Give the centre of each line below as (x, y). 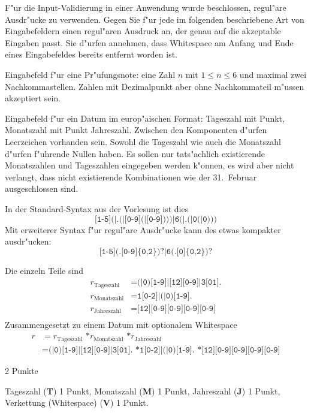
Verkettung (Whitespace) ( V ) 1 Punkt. (77, 403)
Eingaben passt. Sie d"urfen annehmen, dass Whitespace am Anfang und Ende (149, 42)
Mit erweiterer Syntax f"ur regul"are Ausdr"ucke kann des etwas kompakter (143, 229)
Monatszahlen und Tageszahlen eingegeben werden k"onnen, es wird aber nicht (150, 165)
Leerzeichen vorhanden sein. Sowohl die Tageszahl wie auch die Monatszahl (143, 141)
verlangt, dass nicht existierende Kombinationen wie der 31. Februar (131, 177)
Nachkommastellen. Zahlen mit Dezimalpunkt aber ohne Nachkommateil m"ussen (155, 86)
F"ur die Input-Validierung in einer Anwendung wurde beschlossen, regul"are (146, 7)
